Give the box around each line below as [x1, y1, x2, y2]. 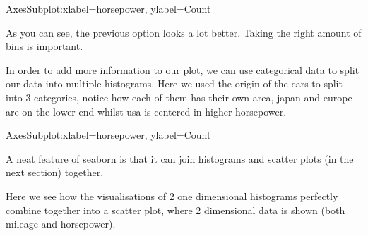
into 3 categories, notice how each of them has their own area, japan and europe [6, 89, 352, 104]
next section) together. [6, 165, 104, 180]
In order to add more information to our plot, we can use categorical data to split [6, 62, 360, 77]
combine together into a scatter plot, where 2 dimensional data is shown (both [6, 202, 345, 217]
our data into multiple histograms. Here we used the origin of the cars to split [6, 76, 343, 91]
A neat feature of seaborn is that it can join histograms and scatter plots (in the [6, 151, 354, 166]
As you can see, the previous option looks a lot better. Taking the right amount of [6, 25, 362, 39]
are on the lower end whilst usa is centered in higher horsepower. [6, 104, 287, 118]
